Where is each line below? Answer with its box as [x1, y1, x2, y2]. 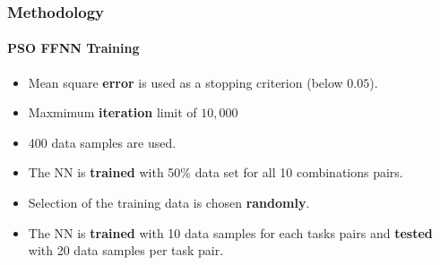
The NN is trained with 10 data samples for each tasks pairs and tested [28, 223, 433, 242]
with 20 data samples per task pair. [28, 241, 224, 260]
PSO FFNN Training [7, 38, 140, 57]
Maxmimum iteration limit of [28, 103, 197, 122]
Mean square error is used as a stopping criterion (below [28, 73, 343, 91]
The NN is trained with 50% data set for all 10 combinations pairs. [28, 163, 403, 182]
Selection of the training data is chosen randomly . [28, 193, 310, 212]
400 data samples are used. [28, 132, 177, 151]
